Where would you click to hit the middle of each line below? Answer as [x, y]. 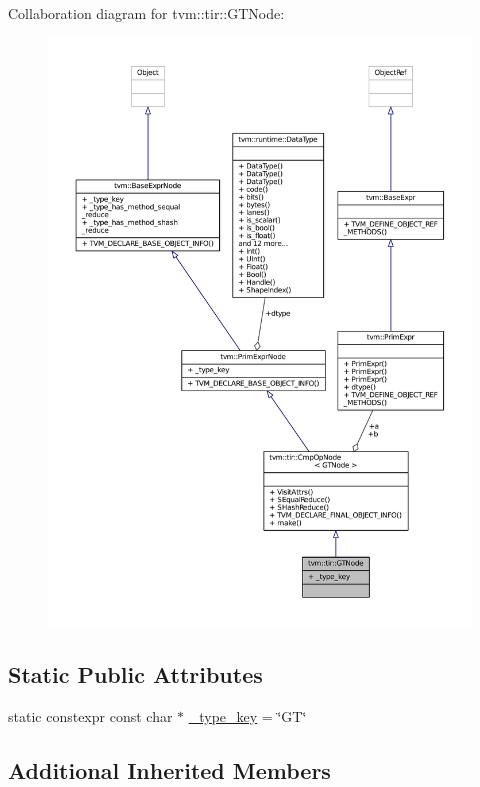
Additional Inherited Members [169, 769]
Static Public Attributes [135, 673]
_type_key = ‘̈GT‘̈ [247, 715]
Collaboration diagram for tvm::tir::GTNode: [146, 13]
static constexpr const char [90, 715]
